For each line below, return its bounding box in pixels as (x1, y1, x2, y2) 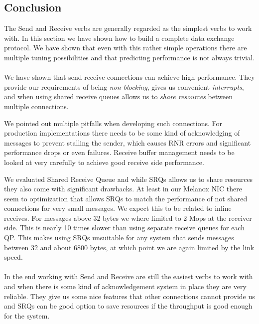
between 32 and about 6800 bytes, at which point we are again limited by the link (4, 242, 255, 252)
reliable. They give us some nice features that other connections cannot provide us (4, 291, 255, 301)
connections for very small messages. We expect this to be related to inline (4, 203, 232, 213)
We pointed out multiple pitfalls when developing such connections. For (4, 118, 223, 128)
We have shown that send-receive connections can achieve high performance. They (4, 72, 255, 82)
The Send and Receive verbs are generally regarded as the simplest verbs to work (4, 23, 252, 33)
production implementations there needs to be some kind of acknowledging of (4, 128, 240, 138)
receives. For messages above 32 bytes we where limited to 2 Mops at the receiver (4, 212, 252, 223)
